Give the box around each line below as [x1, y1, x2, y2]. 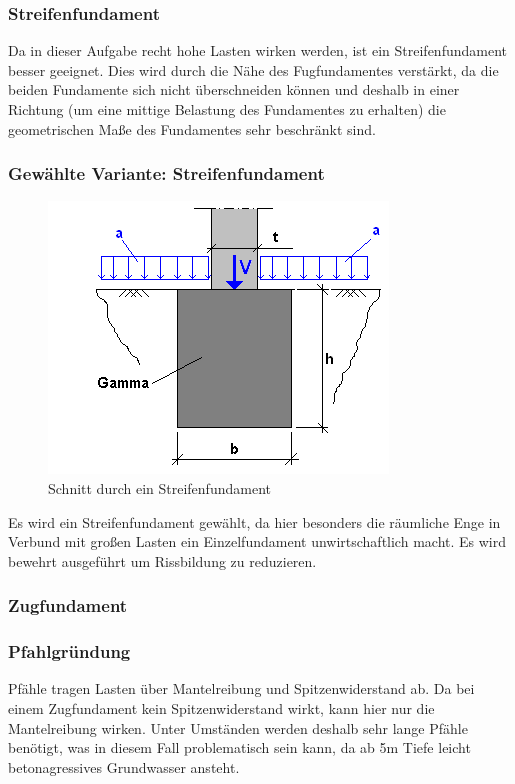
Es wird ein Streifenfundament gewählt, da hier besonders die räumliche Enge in [8, 511, 501, 532]
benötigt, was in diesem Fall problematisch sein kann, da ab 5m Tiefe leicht [8, 737, 471, 758]
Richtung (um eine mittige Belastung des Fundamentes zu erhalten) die [8, 99, 446, 119]
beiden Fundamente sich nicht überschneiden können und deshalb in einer [8, 79, 460, 100]
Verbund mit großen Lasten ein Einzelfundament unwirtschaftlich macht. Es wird [8, 531, 507, 552]
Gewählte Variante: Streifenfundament [8, 161, 325, 186]
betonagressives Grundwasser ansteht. [8, 756, 240, 777]
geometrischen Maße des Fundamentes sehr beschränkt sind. [8, 118, 376, 139]
